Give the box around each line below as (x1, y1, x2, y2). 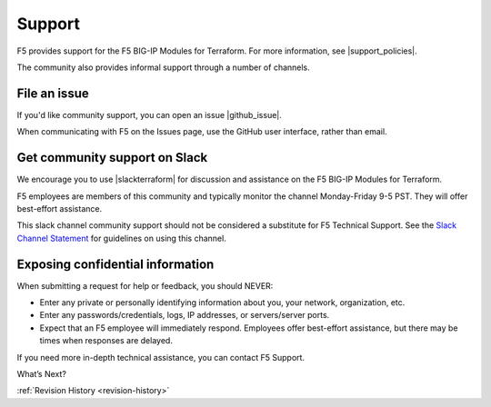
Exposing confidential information (16, 256, 215, 272)
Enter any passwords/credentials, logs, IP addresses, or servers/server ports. (39, 310, 330, 321)
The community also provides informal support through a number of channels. (16, 62, 311, 73)
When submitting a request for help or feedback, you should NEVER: (16, 280, 274, 291)
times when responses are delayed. (39, 335, 173, 346)
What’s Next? (16, 368, 67, 379)
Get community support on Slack (16, 150, 208, 165)
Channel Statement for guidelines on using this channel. (16, 233, 226, 243)
